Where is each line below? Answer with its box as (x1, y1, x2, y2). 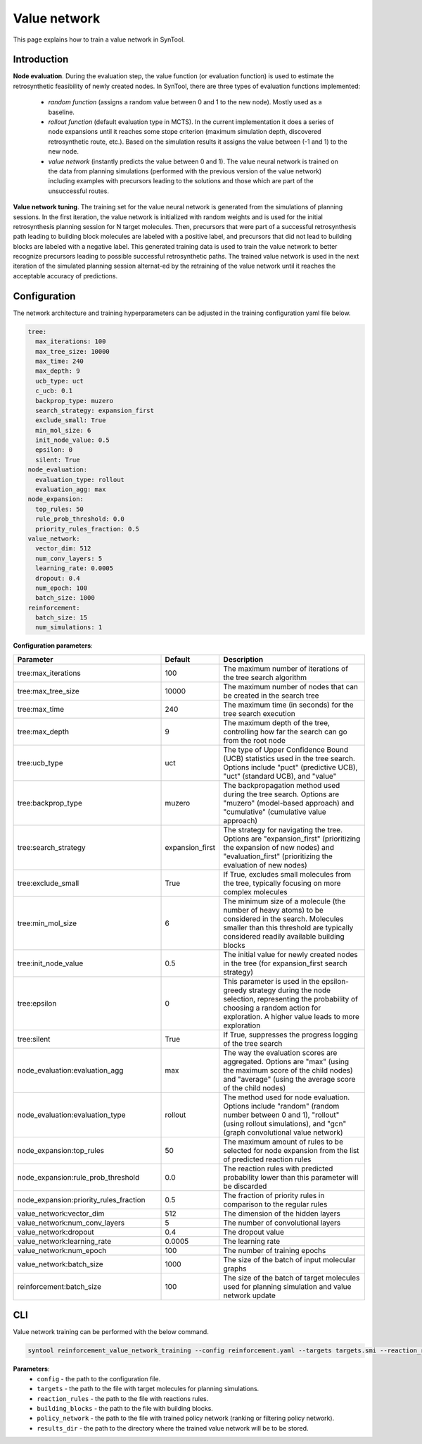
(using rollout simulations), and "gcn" (223, 1118, 347, 1128)
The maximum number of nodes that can (223, 681, 359, 691)
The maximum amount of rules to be (223, 1137, 344, 1147)
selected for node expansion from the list (223, 1145, 359, 1155)
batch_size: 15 (35, 614, 88, 622)
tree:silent (17, 1034, 51, 1044)
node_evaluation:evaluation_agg (17, 1065, 124, 1075)
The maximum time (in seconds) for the (223, 700, 354, 710)
